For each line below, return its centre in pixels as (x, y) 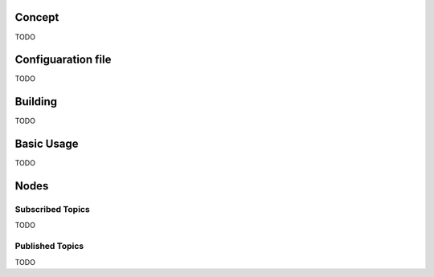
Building (36, 102)
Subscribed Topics (52, 210)
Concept (37, 17)
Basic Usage (47, 144)
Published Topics (49, 246)
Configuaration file (63, 60)
